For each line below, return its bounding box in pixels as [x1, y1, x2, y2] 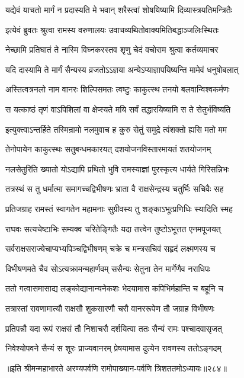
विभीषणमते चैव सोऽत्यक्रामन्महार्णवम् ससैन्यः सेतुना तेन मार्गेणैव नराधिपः [5, 262, 210, 274]
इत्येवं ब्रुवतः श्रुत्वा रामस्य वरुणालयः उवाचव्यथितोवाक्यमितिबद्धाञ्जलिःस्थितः [5, 23, 219, 36]
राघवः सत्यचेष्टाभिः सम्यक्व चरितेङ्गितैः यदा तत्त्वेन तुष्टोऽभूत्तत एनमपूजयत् [5, 222, 221, 235]
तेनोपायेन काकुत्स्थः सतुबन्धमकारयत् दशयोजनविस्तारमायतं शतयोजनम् [5, 143, 211, 155]
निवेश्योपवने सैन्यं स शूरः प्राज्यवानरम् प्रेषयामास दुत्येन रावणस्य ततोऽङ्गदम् [5, 342, 221, 354]
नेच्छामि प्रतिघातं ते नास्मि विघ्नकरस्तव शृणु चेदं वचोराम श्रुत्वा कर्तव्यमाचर [5, 43, 219, 56]
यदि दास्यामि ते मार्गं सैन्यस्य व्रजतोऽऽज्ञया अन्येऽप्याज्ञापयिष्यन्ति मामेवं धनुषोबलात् [5, 63, 239, 75]
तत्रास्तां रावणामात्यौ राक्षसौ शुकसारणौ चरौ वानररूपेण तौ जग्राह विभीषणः [5, 302, 214, 314]
